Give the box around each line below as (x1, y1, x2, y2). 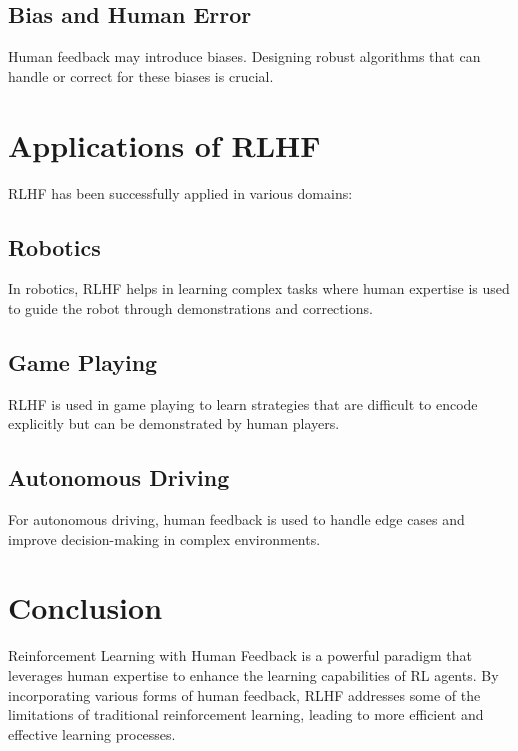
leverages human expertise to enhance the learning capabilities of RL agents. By (8, 665, 499, 685)
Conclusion (8, 587, 163, 628)
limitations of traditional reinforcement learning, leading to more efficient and (8, 704, 484, 725)
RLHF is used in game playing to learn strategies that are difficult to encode (8, 393, 478, 414)
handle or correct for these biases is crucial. (8, 65, 274, 86)
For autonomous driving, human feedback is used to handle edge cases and (8, 509, 465, 530)
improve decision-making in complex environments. (8, 528, 321, 549)
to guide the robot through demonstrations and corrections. (8, 297, 373, 318)
